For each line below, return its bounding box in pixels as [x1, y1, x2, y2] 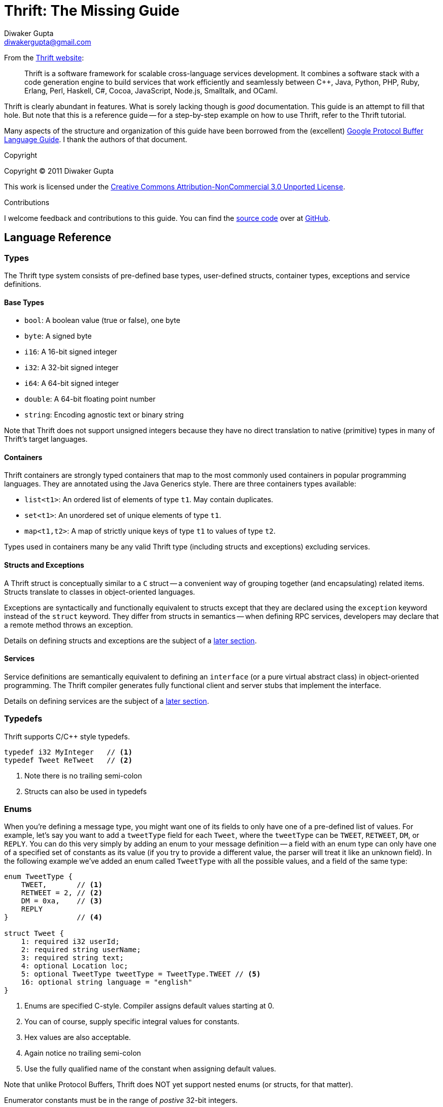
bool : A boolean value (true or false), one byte [24, 316, 181, 325]
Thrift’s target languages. [4, 435, 88, 444]
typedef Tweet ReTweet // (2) [4, 756, 132, 764]
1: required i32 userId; [21, 937, 120, 946]
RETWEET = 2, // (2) [21, 889, 103, 897]
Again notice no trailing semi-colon [24, 1049, 141, 1058]
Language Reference [4, 231, 112, 244]
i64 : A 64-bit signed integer [24, 379, 119, 388]
